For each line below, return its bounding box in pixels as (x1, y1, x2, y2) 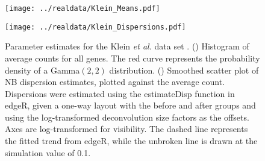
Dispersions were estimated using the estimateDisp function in (5, 87, 235, 99)
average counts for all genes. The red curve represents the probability (5, 51, 260, 64)
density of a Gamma (5, 63, 80, 76)
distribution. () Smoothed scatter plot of (109, 63, 259, 76)
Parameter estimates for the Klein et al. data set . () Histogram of (5, 40, 249, 52)
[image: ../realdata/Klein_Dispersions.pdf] (5, 22, 186, 31)
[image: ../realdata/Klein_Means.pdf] (5, 4, 160, 13)
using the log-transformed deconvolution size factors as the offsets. (5, 110, 249, 123)
